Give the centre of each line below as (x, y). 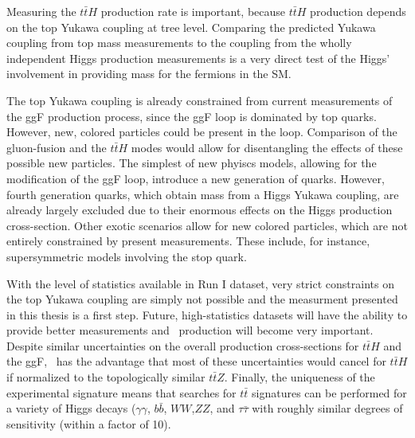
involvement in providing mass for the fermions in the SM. (149, 74)
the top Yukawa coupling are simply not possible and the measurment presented (202, 299)
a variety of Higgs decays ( (71, 408)
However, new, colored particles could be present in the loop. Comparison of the (202, 132)
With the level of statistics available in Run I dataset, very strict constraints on (200, 283)
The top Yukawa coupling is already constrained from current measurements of (200, 100)
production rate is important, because (193, 11)
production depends (358, 11)
